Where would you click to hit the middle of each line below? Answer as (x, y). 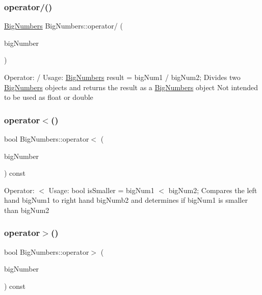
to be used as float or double (49, 97)
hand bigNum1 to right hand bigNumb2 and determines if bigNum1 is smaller (126, 200)
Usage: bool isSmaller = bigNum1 (101, 190)
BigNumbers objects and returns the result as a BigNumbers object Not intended (131, 87)
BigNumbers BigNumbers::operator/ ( (63, 26)
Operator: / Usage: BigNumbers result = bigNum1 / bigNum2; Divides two (122, 77)
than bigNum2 (27, 210)
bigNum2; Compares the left (213, 190)
